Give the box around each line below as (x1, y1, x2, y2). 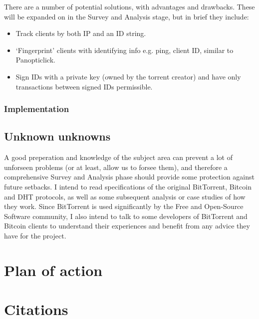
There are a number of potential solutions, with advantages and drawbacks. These (4, 1, 255, 11)
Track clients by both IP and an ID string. (15, 28, 146, 38)
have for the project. (4, 230, 66, 240)
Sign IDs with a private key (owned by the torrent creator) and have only (15, 71, 241, 81)
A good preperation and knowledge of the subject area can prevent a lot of (4, 152, 233, 162)
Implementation (4, 102, 69, 115)
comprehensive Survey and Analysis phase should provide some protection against (4, 171, 255, 182)
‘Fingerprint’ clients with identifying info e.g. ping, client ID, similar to (15, 44, 234, 55)
